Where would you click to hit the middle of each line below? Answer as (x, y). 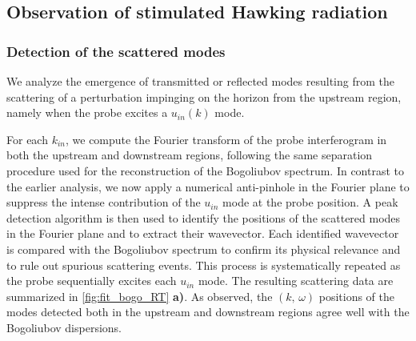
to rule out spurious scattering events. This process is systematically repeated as (204, 265)
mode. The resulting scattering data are (296, 281)
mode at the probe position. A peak (310, 202)
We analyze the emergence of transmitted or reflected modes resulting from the (200, 81)
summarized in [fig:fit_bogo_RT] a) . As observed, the (140, 296)
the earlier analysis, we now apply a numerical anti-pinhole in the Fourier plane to (208, 186)
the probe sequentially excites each (92, 281)
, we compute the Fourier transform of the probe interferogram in (226, 139)
